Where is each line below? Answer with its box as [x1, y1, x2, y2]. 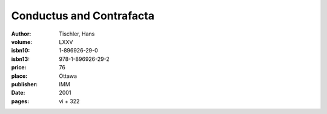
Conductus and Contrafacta [11, 9, 154, 22]
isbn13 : [11, 55, 30, 63]
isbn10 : [11, 47, 30, 54]
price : [11, 64, 27, 71]
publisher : [11, 80, 38, 87]
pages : [11, 97, 30, 105]
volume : [11, 38, 33, 45]
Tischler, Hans [59, 30, 95, 37]
